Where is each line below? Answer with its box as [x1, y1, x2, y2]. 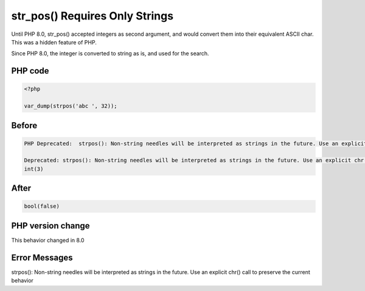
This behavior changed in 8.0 [11, 236, 85, 244]
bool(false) [24, 203, 60, 210]
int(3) [24, 165, 44, 173]
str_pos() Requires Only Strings [11, 9, 173, 22]
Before [11, 120, 38, 131]
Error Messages [11, 252, 73, 262]
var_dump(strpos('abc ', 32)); [24, 103, 118, 109]
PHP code [11, 66, 49, 76]
